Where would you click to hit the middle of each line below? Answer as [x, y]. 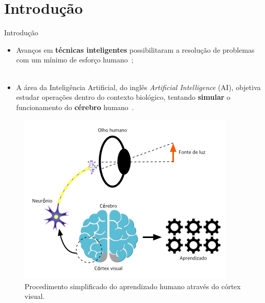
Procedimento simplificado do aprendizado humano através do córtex [133, 286]
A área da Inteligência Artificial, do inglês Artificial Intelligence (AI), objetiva [138, 87]
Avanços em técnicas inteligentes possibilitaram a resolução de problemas [135, 49]
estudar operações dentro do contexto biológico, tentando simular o [123, 97]
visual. [35, 296]
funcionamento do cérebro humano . [75, 107]
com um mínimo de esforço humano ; [75, 60]
